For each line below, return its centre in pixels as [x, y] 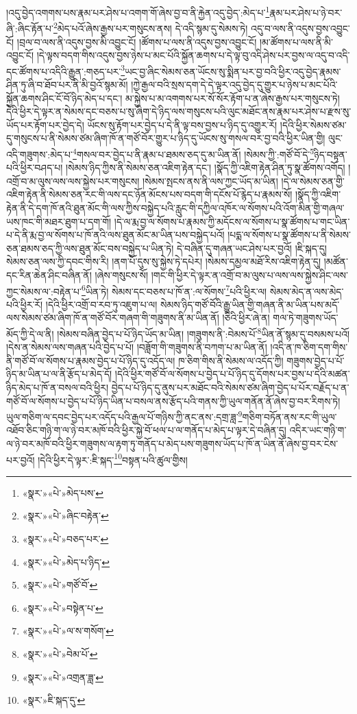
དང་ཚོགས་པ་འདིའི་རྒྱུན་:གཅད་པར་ [64, 71]
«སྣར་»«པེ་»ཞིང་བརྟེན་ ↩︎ [65, 516]
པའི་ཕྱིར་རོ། [25, 304]
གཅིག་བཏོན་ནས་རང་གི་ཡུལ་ [290, 416]
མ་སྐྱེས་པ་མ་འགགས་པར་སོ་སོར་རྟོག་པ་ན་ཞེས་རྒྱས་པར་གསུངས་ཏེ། [232, 98]
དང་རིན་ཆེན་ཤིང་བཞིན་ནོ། [49, 274]
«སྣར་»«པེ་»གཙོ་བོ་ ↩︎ [60, 585]
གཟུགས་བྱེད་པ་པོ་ [316, 360]
